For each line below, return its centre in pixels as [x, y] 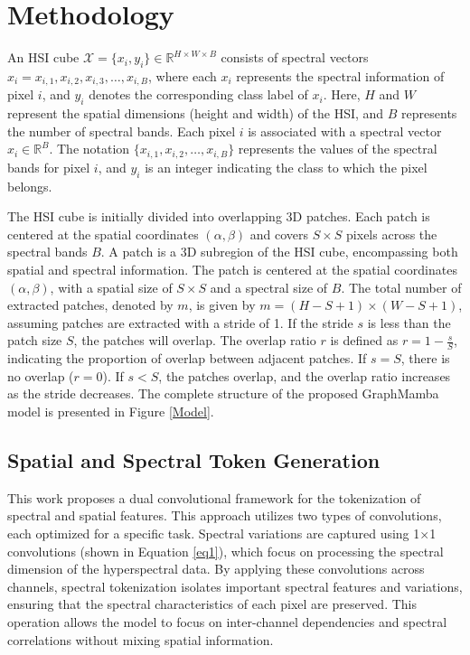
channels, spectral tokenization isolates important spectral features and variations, [235, 586]
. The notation [89, 149]
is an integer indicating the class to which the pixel [286, 167]
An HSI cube [43, 57]
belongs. [30, 186]
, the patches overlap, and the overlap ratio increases [305, 375]
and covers [279, 234]
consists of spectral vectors [295, 57]
